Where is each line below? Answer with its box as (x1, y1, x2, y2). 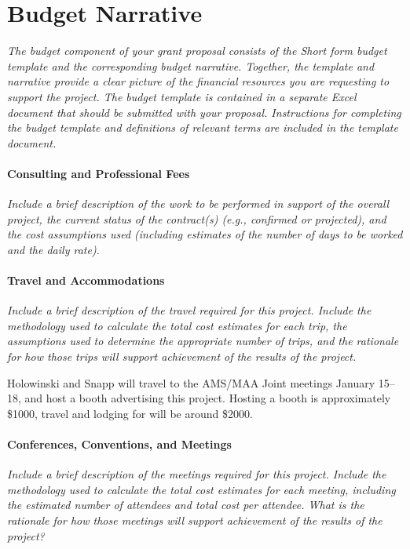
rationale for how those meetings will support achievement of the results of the (7, 511, 383, 528)
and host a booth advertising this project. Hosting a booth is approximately (24, 390, 391, 406)
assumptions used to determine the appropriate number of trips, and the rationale (7, 333, 399, 349)
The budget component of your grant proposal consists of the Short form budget (7, 42, 387, 59)
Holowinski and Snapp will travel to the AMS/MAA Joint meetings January (7, 374, 375, 391)
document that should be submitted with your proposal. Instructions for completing (7, 104, 401, 120)
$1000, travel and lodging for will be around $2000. (7, 405, 253, 421)
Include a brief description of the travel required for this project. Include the (7, 302, 372, 318)
